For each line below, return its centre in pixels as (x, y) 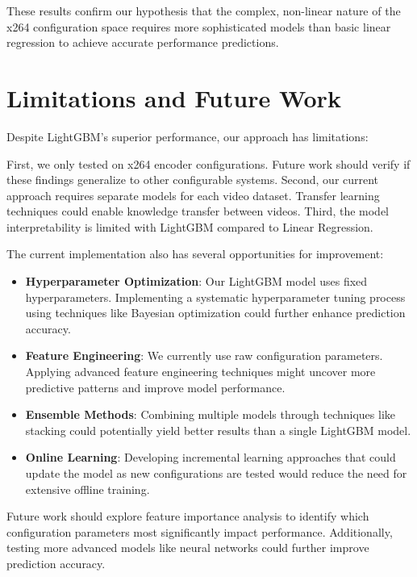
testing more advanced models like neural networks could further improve (188, 548)
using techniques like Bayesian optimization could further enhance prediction (215, 313)
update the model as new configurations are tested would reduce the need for (216, 473)
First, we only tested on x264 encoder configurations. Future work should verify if (208, 163)
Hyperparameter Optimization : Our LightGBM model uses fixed (196, 281)
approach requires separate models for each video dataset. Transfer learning (193, 195)
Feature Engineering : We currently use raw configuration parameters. (204, 355)
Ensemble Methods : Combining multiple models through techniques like (211, 414)
